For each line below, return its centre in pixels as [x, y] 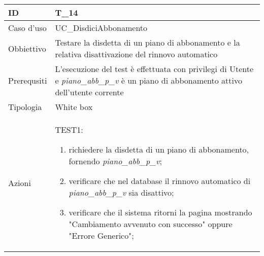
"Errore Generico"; [101, 235]
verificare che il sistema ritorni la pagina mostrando [160, 212]
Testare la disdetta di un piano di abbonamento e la [147, 42]
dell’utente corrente [89, 92]
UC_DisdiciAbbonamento [101, 28]
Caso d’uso [27, 28]
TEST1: [69, 130]
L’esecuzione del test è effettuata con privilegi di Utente [154, 69]
